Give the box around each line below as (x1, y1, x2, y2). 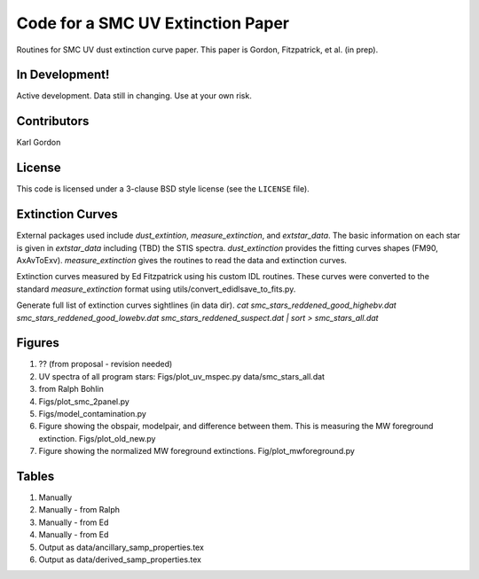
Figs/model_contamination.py (38, 408, 146, 419)
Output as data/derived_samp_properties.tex (38, 554, 202, 565)
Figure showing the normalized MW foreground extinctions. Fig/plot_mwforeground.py (38, 446, 355, 457)
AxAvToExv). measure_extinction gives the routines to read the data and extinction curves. (16, 254, 348, 265)
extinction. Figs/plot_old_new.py (38, 433, 156, 443)
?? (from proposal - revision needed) (38, 359, 173, 370)
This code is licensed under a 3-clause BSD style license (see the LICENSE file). (16, 184, 310, 194)
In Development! (16, 67, 110, 82)
